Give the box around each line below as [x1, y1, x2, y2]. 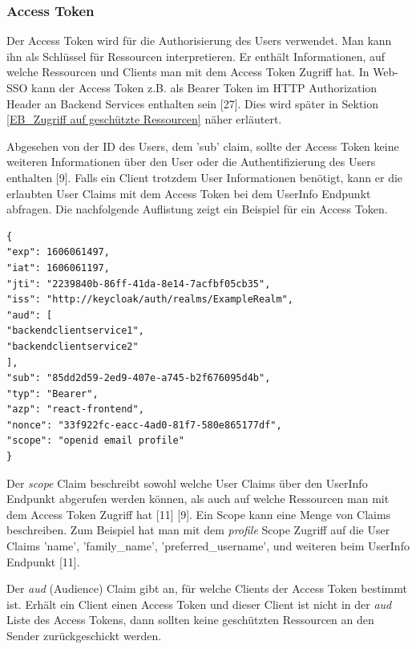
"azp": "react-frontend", [6, 404, 144, 416]
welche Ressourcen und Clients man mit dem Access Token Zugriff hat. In [6, 63, 370, 80]
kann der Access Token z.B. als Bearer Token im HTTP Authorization [31, 79, 378, 95]
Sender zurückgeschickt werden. [6, 627, 162, 643]
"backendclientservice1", [6, 325, 144, 337]
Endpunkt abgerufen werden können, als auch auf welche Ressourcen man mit [6, 490, 390, 507]
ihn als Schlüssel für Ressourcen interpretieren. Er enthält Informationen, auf [6, 47, 386, 64]
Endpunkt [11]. [6, 553, 80, 570]
